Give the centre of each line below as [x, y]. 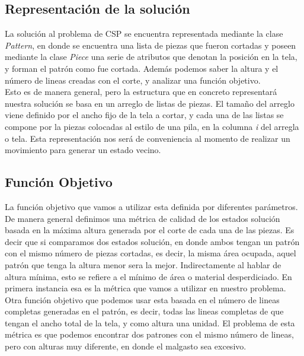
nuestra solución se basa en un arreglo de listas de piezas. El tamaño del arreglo [150, 103]
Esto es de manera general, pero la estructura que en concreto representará [141, 92]
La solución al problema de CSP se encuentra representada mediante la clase [144, 34]
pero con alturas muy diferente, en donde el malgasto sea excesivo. [126, 346]
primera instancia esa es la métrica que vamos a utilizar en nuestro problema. [145, 288]
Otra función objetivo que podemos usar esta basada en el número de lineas [142, 299]
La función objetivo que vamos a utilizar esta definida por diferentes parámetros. [151, 206]
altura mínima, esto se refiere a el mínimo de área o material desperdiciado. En [148, 276]
